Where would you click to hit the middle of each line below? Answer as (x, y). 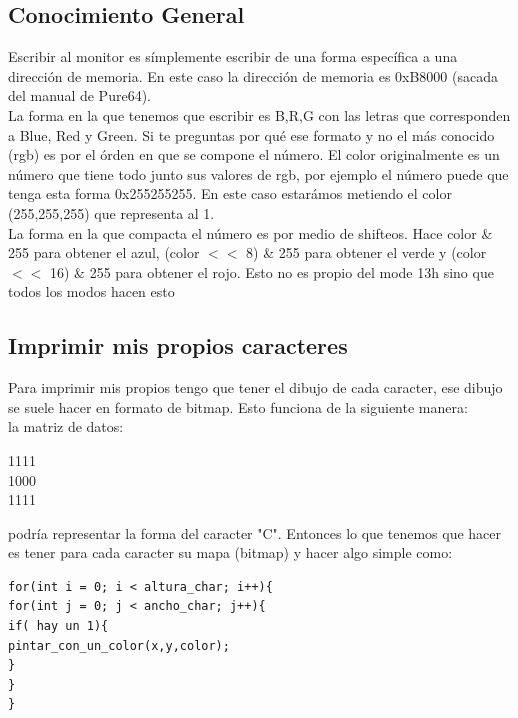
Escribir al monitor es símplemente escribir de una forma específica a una (233, 56)
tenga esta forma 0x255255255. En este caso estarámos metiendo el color (230, 193)
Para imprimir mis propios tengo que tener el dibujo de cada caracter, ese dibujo (255, 387)
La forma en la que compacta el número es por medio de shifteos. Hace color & (250, 232)
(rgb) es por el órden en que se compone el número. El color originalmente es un (254, 154)
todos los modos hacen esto (91, 291)
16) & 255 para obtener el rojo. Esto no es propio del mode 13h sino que (271, 271)
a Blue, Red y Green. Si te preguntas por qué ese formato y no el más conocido (251, 134)
